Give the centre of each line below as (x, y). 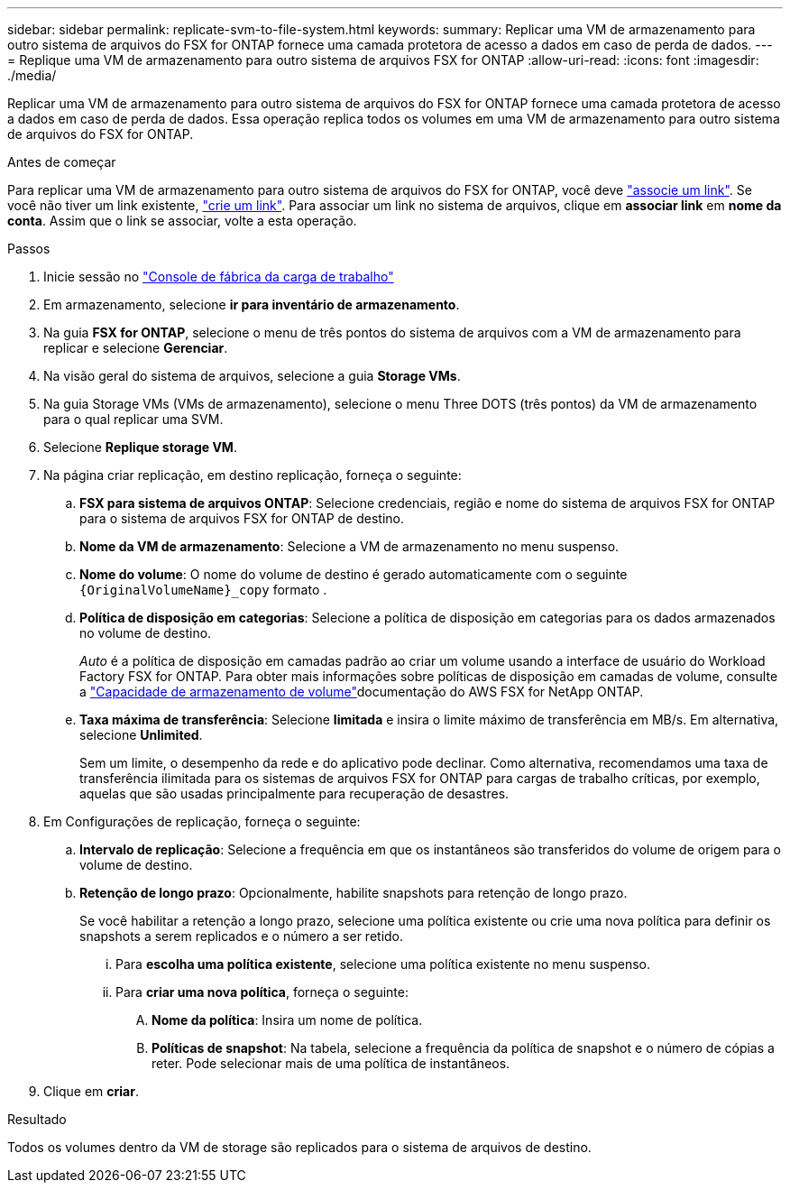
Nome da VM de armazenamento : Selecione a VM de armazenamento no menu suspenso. (349, 546)
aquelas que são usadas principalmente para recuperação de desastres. (294, 793)
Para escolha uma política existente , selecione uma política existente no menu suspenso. (383, 964)
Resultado (37, 1119)
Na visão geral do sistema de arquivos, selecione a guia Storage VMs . (252, 376)
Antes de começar (62, 162)
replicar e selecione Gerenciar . (136, 348)
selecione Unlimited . (141, 735)
